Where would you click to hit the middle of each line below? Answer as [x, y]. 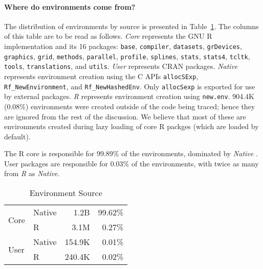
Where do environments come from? [70, 6]
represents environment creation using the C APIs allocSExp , [101, 76]
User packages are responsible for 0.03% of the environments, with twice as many [131, 163]
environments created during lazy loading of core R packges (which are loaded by [131, 126]
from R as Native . [32, 173]
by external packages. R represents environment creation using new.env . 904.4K [129, 96]
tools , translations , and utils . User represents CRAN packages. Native [121, 66]
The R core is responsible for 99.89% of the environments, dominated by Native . [131, 153]
